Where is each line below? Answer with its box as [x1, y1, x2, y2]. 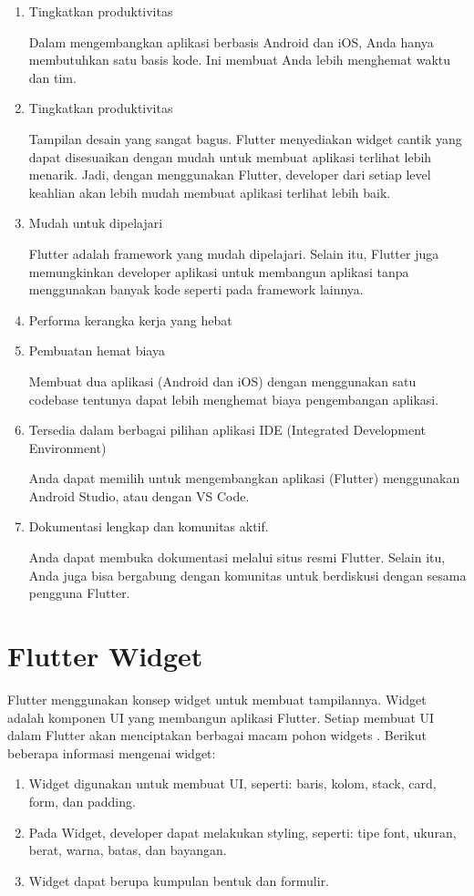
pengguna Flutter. [28, 583, 130, 602]
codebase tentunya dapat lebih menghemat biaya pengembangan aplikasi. [28, 389, 439, 408]
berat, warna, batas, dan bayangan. [28, 840, 227, 860]
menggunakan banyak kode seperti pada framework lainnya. [28, 280, 364, 299]
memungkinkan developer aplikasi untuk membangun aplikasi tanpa [28, 262, 409, 281]
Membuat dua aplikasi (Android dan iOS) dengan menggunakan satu [28, 371, 417, 390]
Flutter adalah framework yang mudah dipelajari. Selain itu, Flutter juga [28, 243, 439, 263]
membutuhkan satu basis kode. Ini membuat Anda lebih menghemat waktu [28, 50, 451, 69]
